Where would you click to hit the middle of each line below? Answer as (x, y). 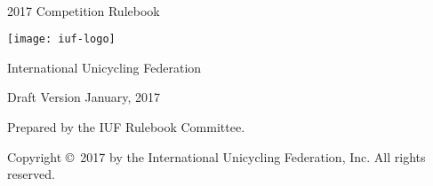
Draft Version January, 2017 (84, 97)
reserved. (31, 174)
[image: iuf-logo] (61, 39)
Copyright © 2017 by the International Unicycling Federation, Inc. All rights (216, 156)
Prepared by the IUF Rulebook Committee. (126, 127)
